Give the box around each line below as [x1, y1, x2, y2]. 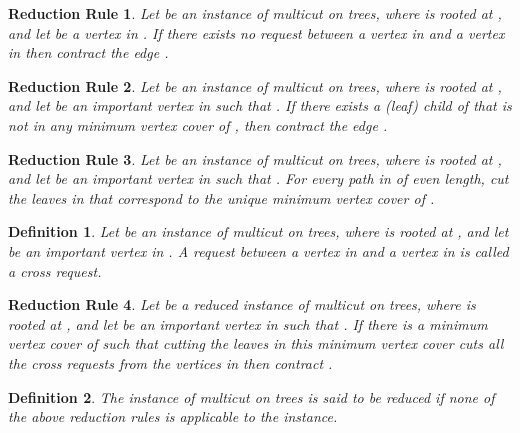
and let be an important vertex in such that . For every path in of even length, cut [8, 168, 509, 189]
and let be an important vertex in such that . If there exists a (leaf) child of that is [8, 95, 512, 116]
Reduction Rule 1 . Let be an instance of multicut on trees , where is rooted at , [8, 3, 502, 23]
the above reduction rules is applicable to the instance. [8, 406, 338, 427]
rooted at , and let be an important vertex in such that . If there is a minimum [8, 313, 488, 334]
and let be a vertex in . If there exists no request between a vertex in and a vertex [8, 22, 505, 43]
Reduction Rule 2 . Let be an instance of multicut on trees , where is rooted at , [8, 75, 502, 96]
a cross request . [8, 260, 102, 281]
